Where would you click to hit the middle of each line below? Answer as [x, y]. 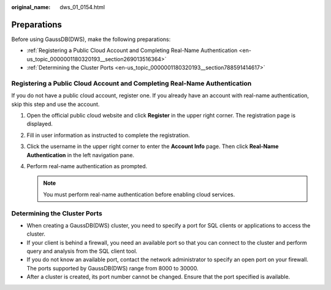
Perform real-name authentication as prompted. [87, 166]
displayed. [40, 124]
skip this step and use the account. [55, 104]
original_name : [31, 7]
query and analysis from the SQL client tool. [82, 251]
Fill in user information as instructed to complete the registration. [108, 135]
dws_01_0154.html [82, 7]
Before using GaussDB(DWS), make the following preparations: [91, 39]
